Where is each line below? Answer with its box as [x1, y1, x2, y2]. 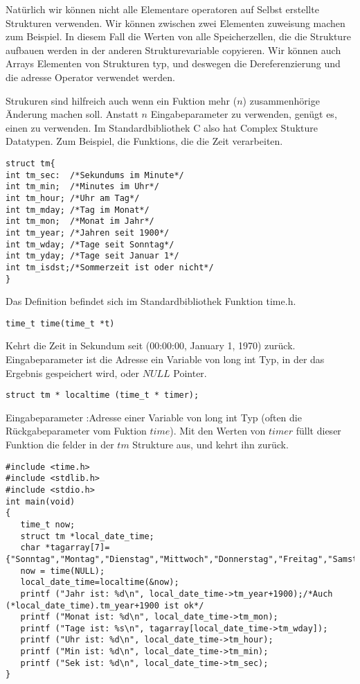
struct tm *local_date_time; [20, 531, 154, 541]
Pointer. [173, 365, 207, 380]
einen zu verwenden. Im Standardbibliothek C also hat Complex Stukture [6, 120, 318, 134]
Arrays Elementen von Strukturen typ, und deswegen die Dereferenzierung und [6, 56, 341, 71]
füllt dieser [296, 423, 341, 438]
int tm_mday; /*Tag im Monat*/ [6, 204, 150, 215]
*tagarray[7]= [45, 543, 110, 553]
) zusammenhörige [242, 93, 320, 107]
